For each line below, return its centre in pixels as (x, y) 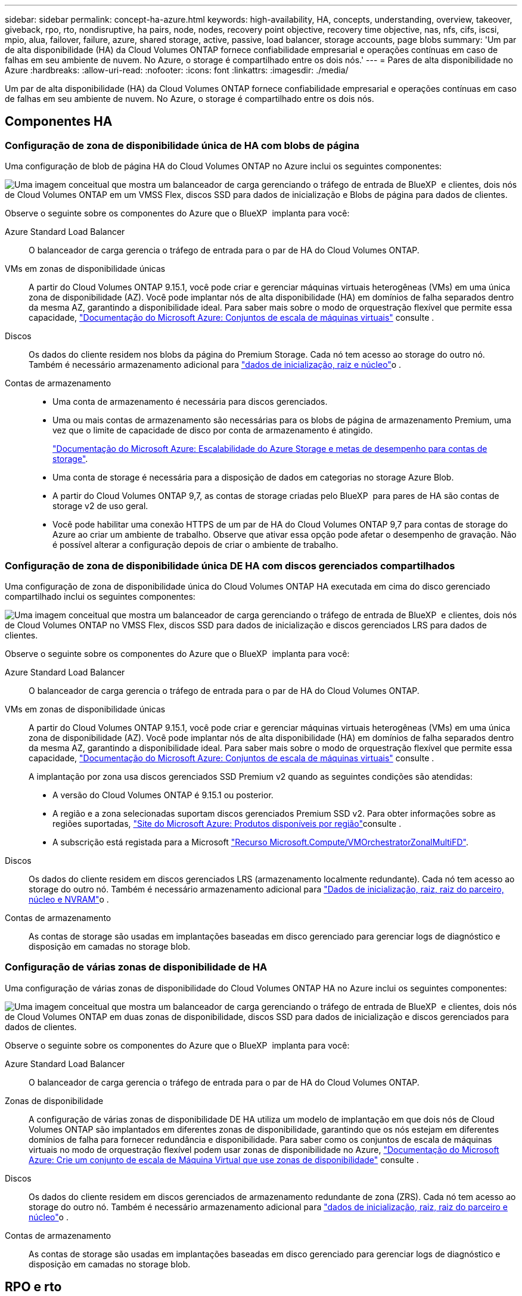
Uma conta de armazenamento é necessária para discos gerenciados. (190, 402)
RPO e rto (33, 1287)
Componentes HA (59, 122)
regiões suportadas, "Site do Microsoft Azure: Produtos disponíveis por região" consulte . (227, 823)
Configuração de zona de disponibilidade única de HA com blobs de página (182, 145)
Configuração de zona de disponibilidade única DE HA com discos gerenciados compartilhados (230, 565)
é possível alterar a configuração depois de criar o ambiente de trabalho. (195, 545)
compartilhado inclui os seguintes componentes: (100, 596)
